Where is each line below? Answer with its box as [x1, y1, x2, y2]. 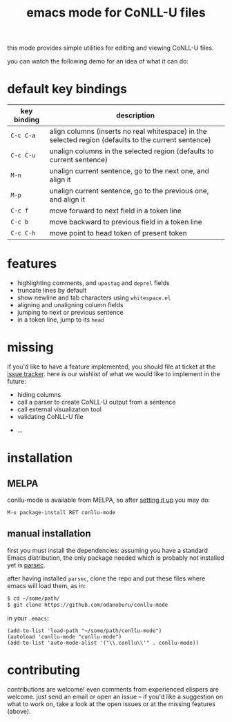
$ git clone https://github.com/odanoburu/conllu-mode [7, 601, 168, 608]
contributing [7, 662, 81, 678]
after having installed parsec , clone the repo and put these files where [7, 574, 206, 583]
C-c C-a [10, 132, 36, 139]
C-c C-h [10, 229, 36, 237]
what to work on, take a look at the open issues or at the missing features [7, 699, 216, 708]
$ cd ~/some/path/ [7, 595, 60, 602]
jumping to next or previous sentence [17, 309, 124, 317]
